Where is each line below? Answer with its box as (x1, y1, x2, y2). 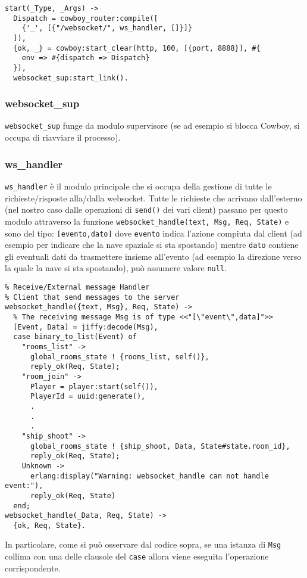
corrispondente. (5, 561, 61, 574)
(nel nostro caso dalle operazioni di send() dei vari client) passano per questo (5, 203, 288, 216)
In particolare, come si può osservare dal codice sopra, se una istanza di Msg (5, 538, 281, 551)
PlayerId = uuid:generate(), (30, 392, 146, 401)
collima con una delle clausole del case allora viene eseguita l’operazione (5, 550, 269, 563)
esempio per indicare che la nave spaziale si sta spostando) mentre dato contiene (5, 238, 299, 251)
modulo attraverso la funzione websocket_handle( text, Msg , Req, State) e (5, 215, 289, 227)
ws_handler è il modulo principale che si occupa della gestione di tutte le (5, 179, 272, 192)
